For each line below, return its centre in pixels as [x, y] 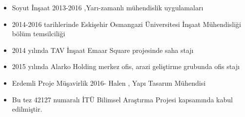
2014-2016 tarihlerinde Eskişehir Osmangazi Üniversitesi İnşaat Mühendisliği [126, 24]
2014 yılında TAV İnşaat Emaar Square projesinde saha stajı [103, 50]
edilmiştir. [27, 109]
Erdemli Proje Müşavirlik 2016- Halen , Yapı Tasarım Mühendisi [109, 82]
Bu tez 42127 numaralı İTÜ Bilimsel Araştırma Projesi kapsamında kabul [122, 99]
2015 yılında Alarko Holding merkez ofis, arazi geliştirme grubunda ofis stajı [126, 66]
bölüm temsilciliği [39, 34]
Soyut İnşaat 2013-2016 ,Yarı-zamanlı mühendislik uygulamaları [108, 7]
